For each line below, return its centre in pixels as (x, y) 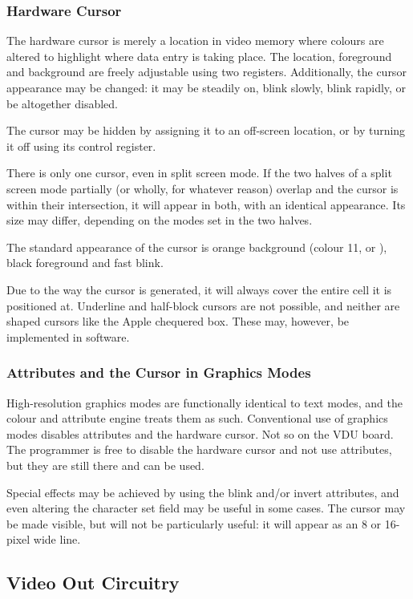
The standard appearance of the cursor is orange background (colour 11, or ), (197, 247)
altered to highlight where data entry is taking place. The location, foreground (199, 56)
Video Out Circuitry (93, 583)
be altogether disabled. (62, 103)
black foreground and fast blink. (85, 263)
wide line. (57, 539)
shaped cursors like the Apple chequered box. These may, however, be (178, 321)
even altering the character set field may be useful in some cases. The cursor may (206, 508)
